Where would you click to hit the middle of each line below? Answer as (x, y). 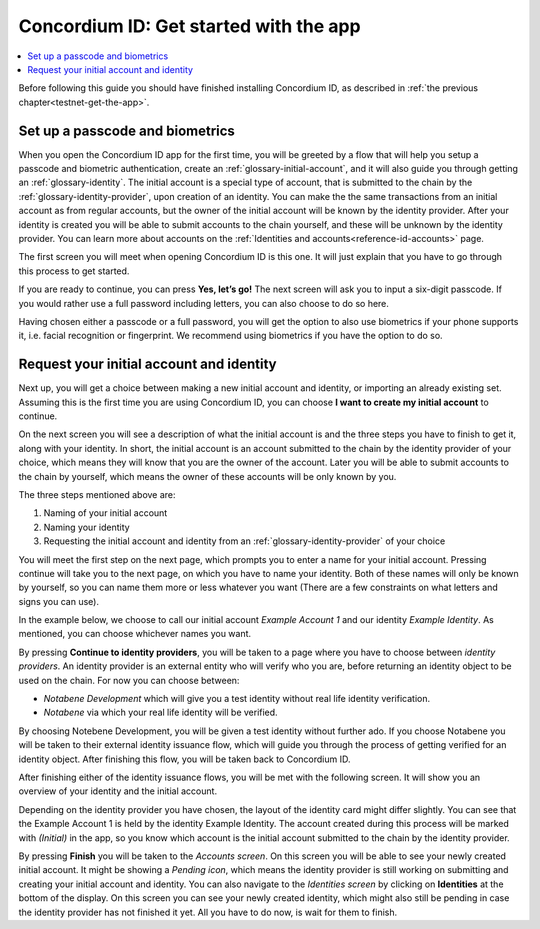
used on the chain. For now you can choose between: (129, 680)
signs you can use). (59, 601)
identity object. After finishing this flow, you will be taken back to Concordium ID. (184, 759)
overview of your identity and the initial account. (118, 791)
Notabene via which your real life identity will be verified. (161, 712)
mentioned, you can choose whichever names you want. (135, 634)
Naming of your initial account (105, 513)
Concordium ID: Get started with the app (189, 26)
